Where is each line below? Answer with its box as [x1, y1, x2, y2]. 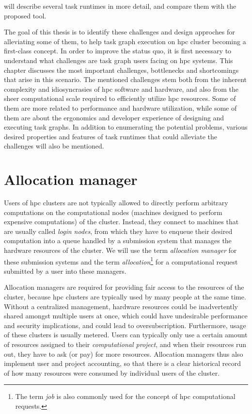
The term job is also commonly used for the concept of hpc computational [15, 391, 236, 401]
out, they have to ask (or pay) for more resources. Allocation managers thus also [4, 348, 243, 359]
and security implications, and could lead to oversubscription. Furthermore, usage [4, 320, 246, 330]
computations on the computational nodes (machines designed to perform [4, 207, 222, 217]
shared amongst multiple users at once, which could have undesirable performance [4, 311, 248, 321]
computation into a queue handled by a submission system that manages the [4, 235, 232, 246]
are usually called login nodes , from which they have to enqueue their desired [4, 226, 233, 236]
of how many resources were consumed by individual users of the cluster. [4, 367, 220, 378]
